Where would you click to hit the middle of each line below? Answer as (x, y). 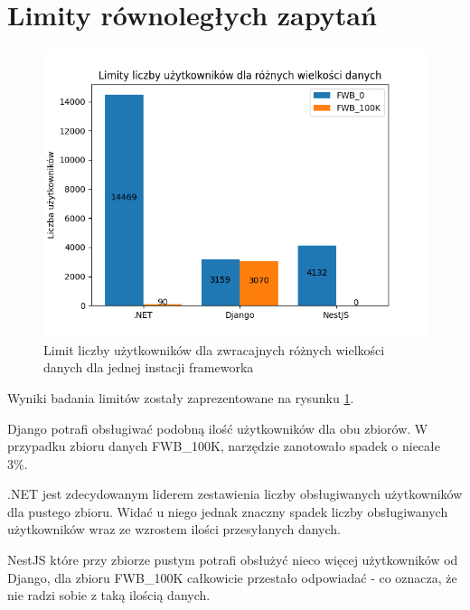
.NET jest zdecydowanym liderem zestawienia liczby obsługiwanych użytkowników (235, 494)
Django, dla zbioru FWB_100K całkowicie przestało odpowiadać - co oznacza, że (232, 577)
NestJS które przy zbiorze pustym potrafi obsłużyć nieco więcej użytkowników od (233, 560)
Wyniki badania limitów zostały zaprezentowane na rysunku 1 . (181, 397)
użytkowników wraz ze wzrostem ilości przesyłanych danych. (174, 529)
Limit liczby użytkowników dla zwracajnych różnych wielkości (214, 349)
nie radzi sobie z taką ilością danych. (109, 595)
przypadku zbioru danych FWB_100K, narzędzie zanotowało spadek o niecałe (224, 446)
